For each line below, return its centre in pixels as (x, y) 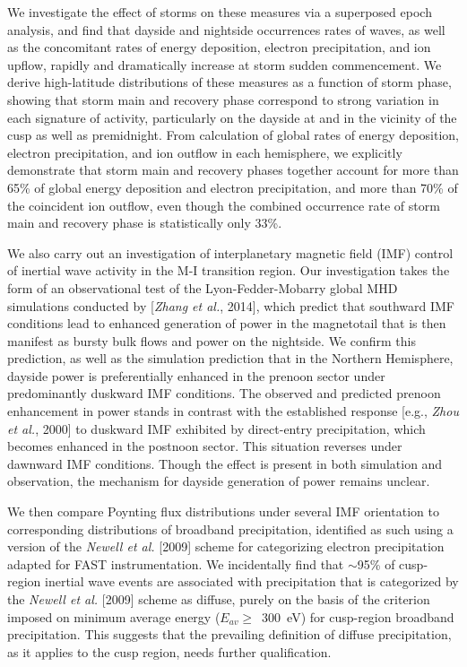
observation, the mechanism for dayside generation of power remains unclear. (219, 481)
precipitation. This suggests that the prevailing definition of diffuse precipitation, (229, 634)
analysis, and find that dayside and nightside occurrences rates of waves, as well (226, 29)
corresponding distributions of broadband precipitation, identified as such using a (230, 528)
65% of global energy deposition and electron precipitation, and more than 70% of (233, 187)
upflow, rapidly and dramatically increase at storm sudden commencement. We (225, 64)
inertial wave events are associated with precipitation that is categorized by (252, 581)
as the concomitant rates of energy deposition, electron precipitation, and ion (219, 47)
